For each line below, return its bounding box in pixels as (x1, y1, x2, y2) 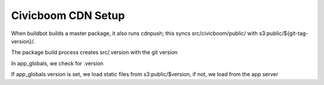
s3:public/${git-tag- (259, 30, 308, 37)
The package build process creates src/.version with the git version (11, 49, 178, 56)
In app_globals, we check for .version (11, 59, 104, 67)
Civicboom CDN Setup (11, 9, 125, 22)
